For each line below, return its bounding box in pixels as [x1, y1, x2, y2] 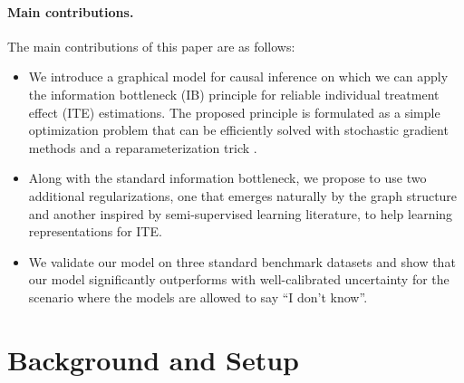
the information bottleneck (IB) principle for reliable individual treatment [28, 84, 440, 103]
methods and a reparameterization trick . [28, 138, 257, 157]
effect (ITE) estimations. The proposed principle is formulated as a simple [28, 102, 440, 121]
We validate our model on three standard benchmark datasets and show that [28, 252, 456, 271]
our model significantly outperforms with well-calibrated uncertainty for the [28, 270, 449, 289]
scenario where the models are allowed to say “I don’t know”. [28, 287, 368, 306]
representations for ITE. [28, 222, 162, 241]
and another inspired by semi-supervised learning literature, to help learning [28, 204, 453, 223]
